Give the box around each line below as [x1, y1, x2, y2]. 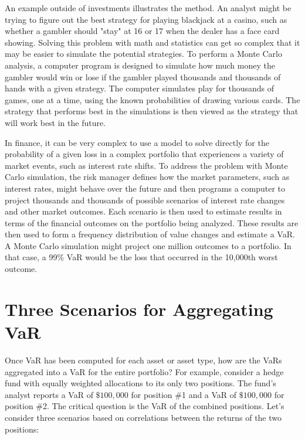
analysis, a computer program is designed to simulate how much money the [5, 59, 275, 71]
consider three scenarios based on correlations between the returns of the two [5, 411, 282, 423]
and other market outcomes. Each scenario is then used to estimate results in [5, 205, 282, 217]
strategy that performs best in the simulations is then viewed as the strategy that [5, 105, 299, 117]
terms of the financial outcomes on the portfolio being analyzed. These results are [5, 216, 299, 229]
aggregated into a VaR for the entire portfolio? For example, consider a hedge [5, 365, 284, 377]
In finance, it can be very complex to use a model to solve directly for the [5, 136, 269, 148]
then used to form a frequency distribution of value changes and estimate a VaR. [5, 228, 295, 240]
